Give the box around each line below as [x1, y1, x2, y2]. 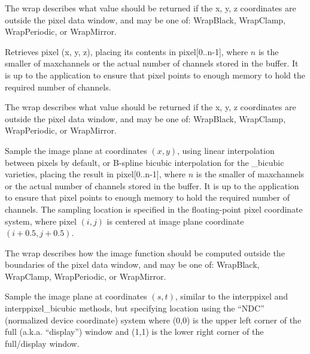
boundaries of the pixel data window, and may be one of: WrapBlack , [5, 258, 260, 271]
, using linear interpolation [177, 144, 275, 156]
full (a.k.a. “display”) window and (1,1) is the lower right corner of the [5, 325, 264, 338]
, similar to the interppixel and [175, 290, 288, 302]
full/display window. [5, 337, 80, 349]
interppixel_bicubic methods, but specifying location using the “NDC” [5, 302, 265, 314]
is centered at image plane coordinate [107, 214, 244, 227]
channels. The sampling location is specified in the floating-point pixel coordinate [5, 202, 303, 215]
